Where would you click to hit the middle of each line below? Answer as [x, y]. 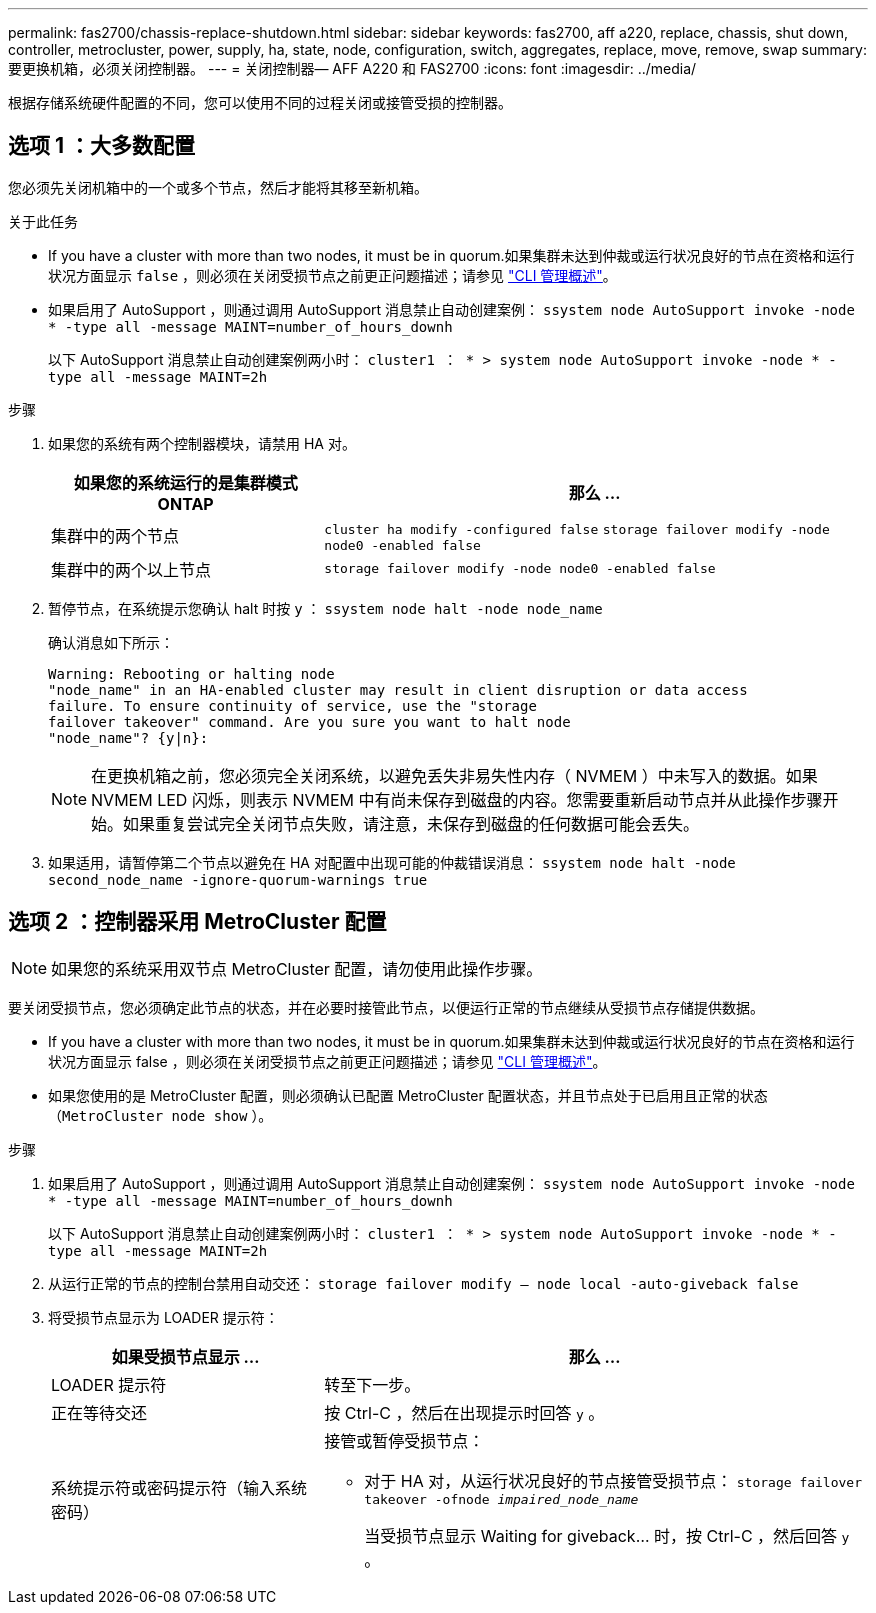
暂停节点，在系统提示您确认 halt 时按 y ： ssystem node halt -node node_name [325, 608]
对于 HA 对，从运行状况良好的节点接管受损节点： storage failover [613, 1480]
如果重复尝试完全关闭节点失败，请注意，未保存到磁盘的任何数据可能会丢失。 [411, 823]
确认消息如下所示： [111, 642]
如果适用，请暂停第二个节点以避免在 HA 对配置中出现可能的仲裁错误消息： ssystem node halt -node [392, 862]
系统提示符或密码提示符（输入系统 [179, 1488]
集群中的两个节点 [115, 536]
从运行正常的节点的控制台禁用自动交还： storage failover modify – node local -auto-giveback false [423, 1283]
